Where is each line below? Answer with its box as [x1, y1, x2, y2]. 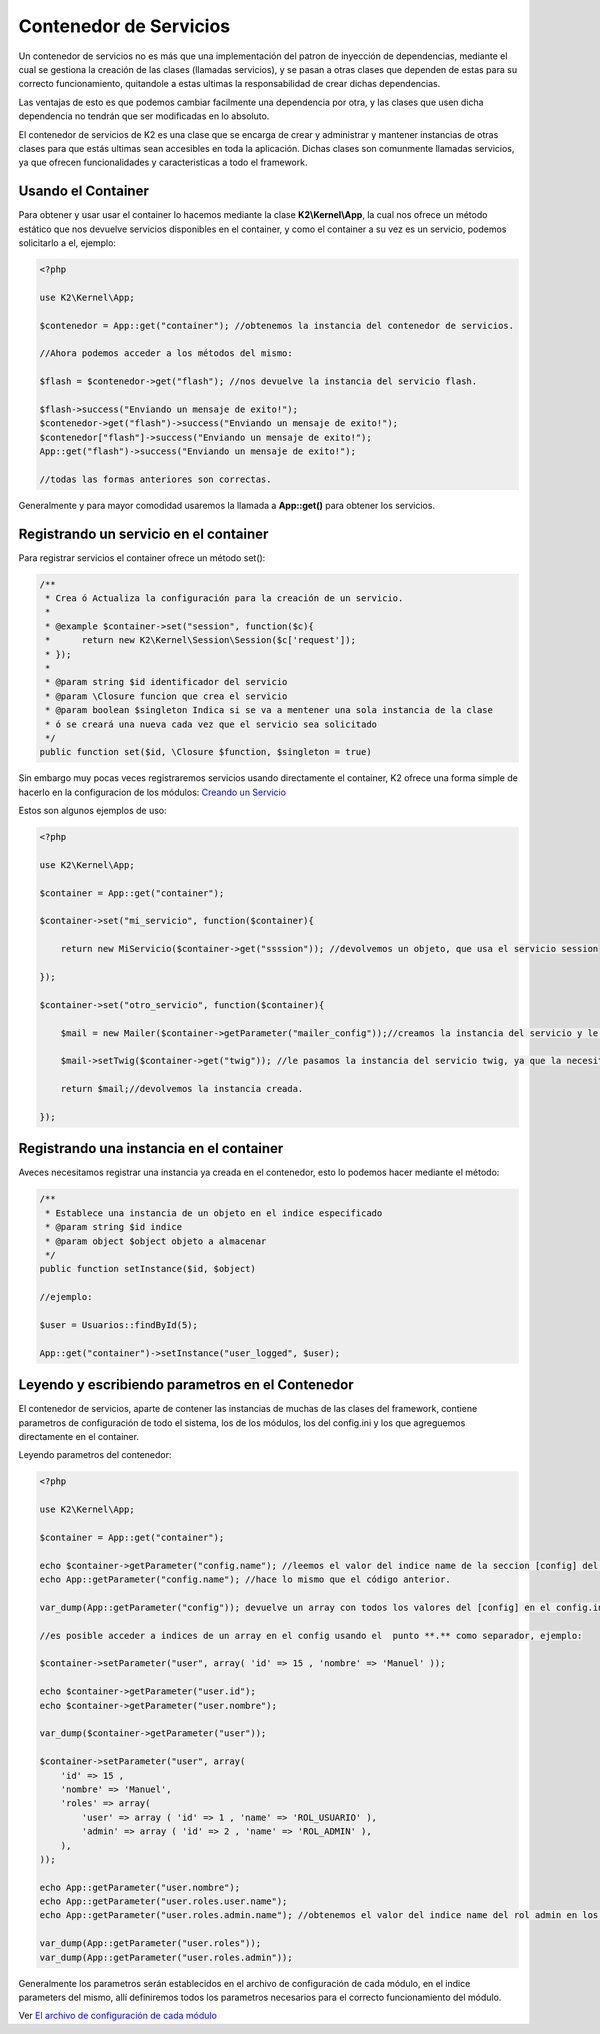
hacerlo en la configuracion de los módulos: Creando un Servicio [18, 786, 287, 798]
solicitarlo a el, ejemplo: [18, 236, 117, 249]
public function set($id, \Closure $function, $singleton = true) [39, 746, 372, 758]
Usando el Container [18, 183, 149, 200]
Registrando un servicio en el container [18, 525, 269, 542]
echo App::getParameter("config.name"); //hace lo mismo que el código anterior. [39, 1574, 452, 1585]
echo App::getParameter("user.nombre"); [39, 1881, 240, 1893]
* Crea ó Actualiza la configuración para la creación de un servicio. [45, 593, 404, 604]
